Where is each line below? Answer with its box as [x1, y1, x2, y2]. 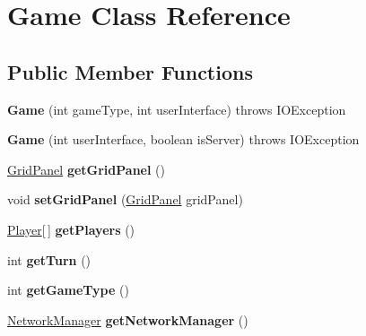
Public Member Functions [7, 57, 253, 85]
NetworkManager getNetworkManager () [7, 310, 248, 329]
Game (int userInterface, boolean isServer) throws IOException [7, 130, 360, 149]
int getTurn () [7, 250, 91, 269]
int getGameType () [7, 280, 129, 299]
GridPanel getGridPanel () [7, 159, 165, 178]
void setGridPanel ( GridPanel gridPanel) [7, 190, 243, 209]
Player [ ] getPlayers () [7, 220, 135, 238]
